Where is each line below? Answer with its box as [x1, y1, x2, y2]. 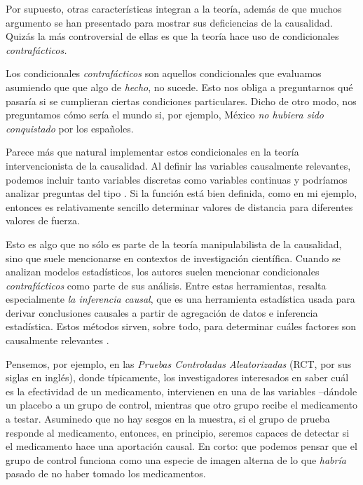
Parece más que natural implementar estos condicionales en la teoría [6, 144, 299, 159]
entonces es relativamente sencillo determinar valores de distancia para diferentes [6, 199, 353, 214]
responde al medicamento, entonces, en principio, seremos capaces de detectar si [6, 425, 350, 439]
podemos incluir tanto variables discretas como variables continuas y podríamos [6, 172, 348, 186]
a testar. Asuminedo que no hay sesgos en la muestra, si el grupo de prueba [6, 411, 330, 426]
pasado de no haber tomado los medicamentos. [6, 466, 206, 481]
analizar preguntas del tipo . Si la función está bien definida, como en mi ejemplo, [6, 186, 357, 200]
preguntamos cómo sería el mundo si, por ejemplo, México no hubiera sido [6, 107, 324, 122]
